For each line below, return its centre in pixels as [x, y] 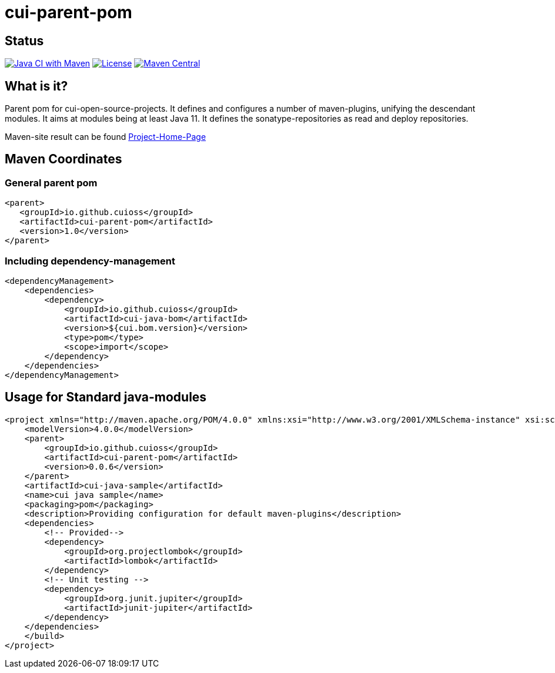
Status [24, 41]
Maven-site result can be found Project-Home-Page [106, 137]
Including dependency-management [90, 261]
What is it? [36, 86]
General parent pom [51, 183]
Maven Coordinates [63, 159]
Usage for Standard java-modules [106, 397]
